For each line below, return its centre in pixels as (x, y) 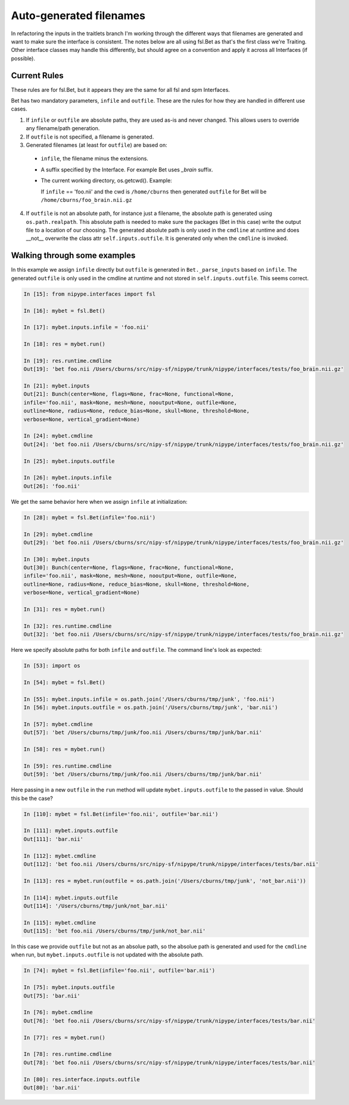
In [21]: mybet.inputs (57, 386)
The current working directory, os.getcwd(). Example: (106, 181)
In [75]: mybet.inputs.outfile (69, 987)
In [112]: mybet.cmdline (60, 856)
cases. (19, 109)
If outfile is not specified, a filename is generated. (90, 137)
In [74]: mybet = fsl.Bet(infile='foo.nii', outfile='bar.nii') (119, 971)
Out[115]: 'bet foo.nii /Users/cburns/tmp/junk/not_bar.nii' (115, 931)
